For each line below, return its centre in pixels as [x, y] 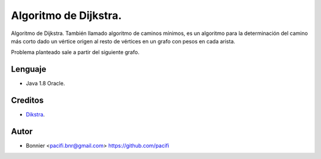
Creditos [27, 101]
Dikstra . [35, 115]
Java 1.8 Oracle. [45, 84]
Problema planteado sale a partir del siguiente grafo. [75, 52]
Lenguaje [29, 69]
